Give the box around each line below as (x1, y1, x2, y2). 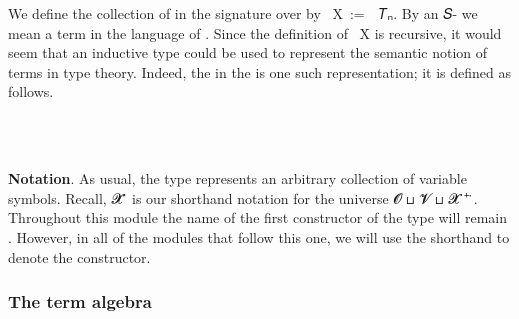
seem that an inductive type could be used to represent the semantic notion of (8, 42, 488, 63)
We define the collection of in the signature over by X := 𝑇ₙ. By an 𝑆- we (8, 3, 478, 23)
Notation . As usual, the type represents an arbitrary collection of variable (8, 168, 467, 189)
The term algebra (8, 289, 152, 314)
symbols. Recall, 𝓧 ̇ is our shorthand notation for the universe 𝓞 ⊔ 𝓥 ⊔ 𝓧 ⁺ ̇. (8, 187, 478, 208)
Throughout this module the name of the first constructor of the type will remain (8, 207, 507, 228)
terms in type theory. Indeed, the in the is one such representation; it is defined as (8, 61, 512, 82)
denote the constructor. (8, 246, 151, 267)
